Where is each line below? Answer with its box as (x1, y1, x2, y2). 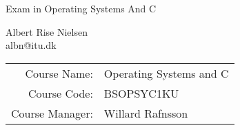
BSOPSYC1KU (103, 85, 179, 101)
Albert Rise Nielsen (6, 24, 88, 39)
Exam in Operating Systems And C (6, 1, 157, 15)
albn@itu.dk (6, 38, 57, 52)
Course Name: (25, 65, 93, 81)
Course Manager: (11, 105, 93, 121)
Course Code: (28, 85, 93, 101)
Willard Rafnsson (103, 105, 188, 121)
